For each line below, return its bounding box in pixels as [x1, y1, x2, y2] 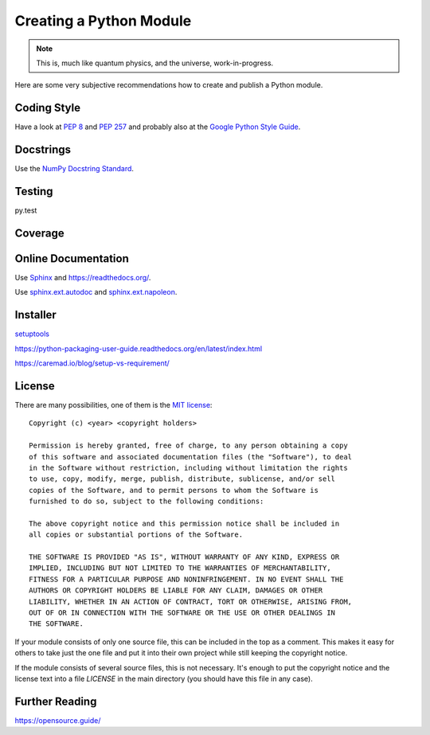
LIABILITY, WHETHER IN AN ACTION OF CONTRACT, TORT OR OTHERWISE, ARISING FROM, [29, 597, 353, 606]
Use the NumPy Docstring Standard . [14, 164, 135, 174]
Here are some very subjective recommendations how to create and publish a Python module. [14, 80, 323, 90]
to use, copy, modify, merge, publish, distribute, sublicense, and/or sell [29, 475, 336, 483]
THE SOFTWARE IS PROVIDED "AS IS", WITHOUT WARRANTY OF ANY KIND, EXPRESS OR [29, 553, 340, 561]
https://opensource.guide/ [14, 715, 101, 725]
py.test [14, 205, 37, 215]
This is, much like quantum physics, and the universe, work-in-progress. [36, 58, 274, 68]
